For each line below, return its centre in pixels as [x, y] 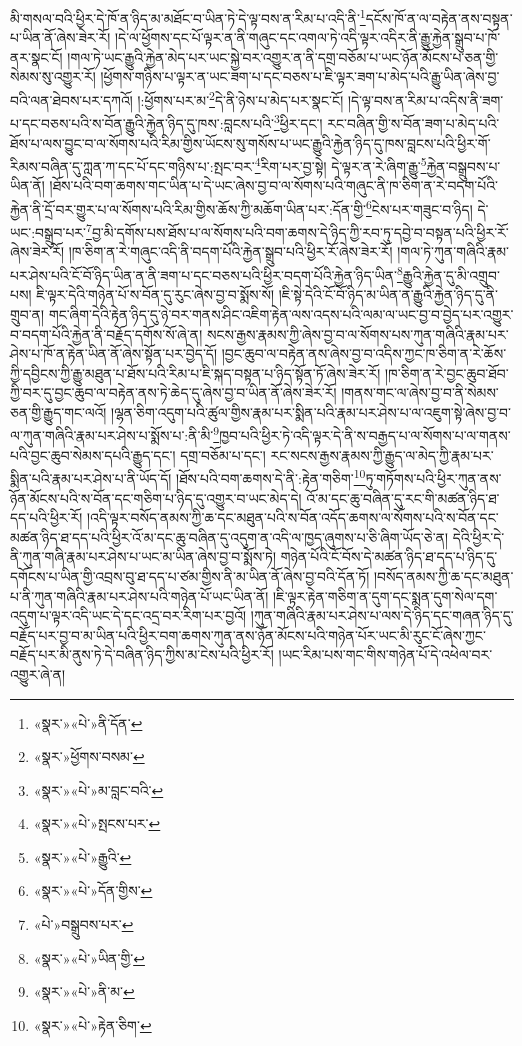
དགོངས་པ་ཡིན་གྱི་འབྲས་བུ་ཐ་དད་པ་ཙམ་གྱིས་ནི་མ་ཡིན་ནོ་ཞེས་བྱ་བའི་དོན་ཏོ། [190, 575]
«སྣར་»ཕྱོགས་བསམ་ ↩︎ [89, 756]
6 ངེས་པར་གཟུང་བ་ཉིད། [419, 207]
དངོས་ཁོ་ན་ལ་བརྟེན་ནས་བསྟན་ [439, 17]
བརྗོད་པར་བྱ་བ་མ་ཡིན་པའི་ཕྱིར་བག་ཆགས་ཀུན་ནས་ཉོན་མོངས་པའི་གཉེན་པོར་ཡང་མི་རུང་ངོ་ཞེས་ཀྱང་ [248, 634]
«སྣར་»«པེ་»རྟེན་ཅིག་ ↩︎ [92, 1024]
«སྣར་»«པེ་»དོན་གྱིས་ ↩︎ [93, 890]
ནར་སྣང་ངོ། [36, 56]
